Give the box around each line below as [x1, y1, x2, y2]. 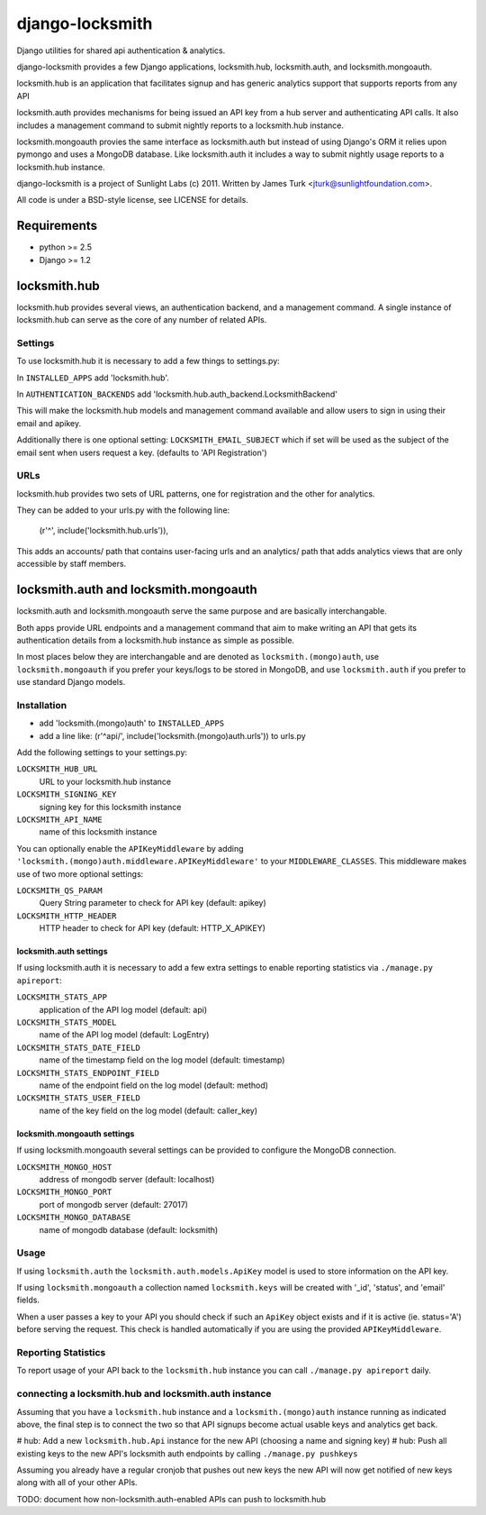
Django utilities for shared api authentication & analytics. [16, 45, 226, 56]
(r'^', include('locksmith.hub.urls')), [39, 525, 169, 536]
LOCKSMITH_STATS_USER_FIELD [16, 1093, 141, 1103]
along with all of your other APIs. [16, 1477, 139, 1488]
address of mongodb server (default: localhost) [39, 1173, 215, 1184]
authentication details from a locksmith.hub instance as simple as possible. [16, 634, 295, 645]
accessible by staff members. [16, 559, 127, 570]
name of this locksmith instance [39, 826, 157, 837]
